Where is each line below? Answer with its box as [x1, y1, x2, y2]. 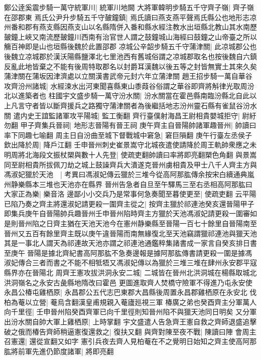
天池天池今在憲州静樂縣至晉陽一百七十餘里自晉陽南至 [81, 218, 257, 229]
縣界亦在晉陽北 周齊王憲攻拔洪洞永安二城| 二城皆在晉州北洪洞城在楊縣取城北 [4, 267, 257, 278]
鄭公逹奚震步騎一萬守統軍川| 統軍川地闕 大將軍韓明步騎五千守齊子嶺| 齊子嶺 [4, 2, 254, 12]
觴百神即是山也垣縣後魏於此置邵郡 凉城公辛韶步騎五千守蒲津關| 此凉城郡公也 [4, 41, 257, 52]
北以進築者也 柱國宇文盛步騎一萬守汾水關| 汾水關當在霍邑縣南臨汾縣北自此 [4, 90, 250, 101]
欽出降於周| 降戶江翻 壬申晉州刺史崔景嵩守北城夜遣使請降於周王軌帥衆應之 [4, 139, 250, 150]
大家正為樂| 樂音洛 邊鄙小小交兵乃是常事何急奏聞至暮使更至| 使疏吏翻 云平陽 [4, 189, 256, 199]
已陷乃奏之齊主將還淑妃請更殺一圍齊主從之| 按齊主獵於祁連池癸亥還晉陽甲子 [4, 198, 254, 209]
